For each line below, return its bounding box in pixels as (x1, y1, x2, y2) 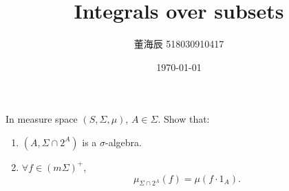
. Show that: (158, 112, 210, 126)
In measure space (6, 112, 78, 126)
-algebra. (105, 134, 142, 149)
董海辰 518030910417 (133, 37, 224, 51)
